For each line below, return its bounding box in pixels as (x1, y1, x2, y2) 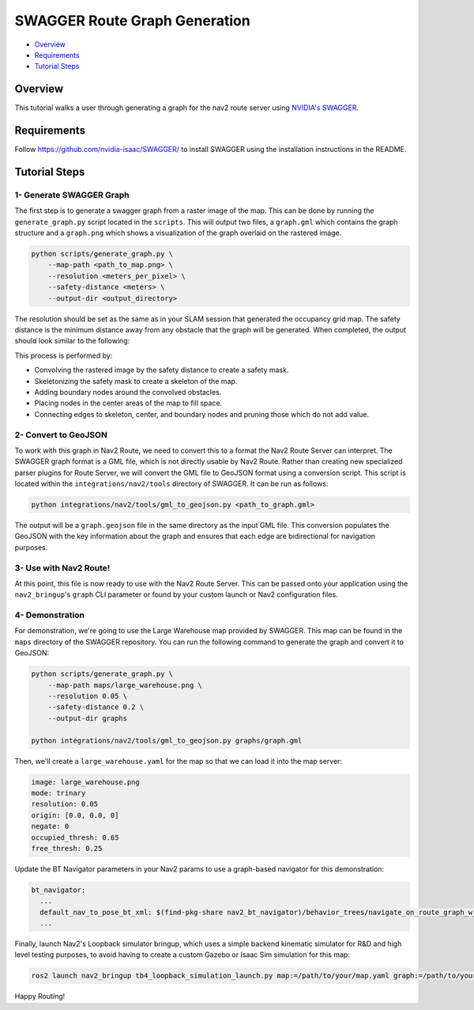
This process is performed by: (14, 351, 113, 360)
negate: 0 (31, 822, 70, 831)
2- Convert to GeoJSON (14, 429, 108, 440)
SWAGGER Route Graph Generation (14, 12, 250, 29)
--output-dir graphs (47, 713, 128, 723)
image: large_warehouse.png (31, 777, 140, 787)
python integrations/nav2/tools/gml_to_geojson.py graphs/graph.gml (31, 736, 303, 745)
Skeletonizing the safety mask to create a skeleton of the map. (34, 376, 238, 385)
